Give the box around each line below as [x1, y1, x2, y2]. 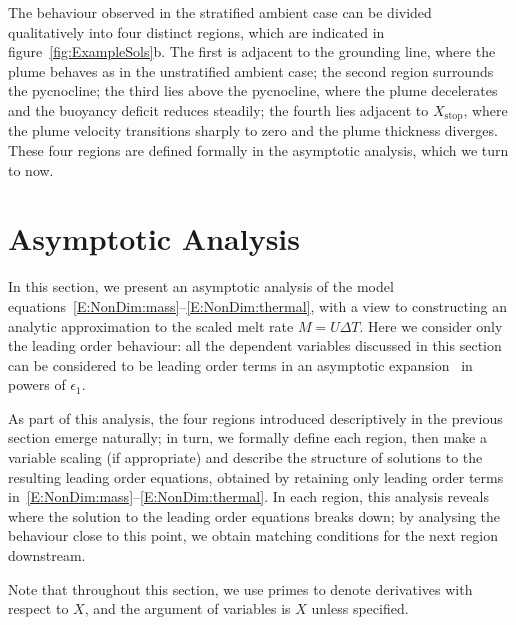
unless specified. [311, 598, 409, 619]
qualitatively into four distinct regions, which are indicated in [8, 21, 385, 42]
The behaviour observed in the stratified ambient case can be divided [8, 2, 432, 22]
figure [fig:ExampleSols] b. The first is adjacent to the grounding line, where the [8, 41, 496, 62]
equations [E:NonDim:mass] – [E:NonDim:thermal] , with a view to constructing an [8, 295, 508, 316]
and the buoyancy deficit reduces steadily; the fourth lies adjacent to [8, 99, 429, 120]
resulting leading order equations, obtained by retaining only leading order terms [8, 466, 504, 487]
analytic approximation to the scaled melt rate [8, 315, 294, 336]
